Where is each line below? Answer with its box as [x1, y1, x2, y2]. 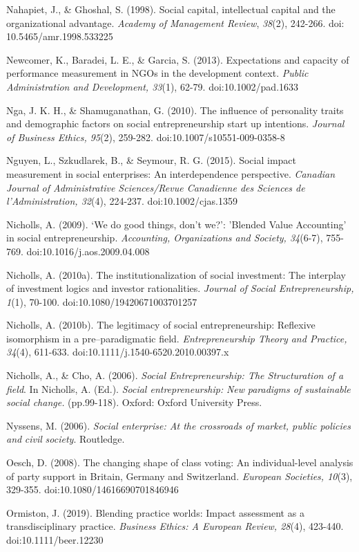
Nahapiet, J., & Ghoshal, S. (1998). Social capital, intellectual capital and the [6, 2, 336, 16]
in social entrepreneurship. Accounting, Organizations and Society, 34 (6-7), [6, 230, 323, 245]
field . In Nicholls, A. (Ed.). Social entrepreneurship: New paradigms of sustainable [6, 381, 351, 396]
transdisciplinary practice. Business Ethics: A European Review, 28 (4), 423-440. [6, 519, 344, 533]
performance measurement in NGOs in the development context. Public [6, 66, 309, 80]
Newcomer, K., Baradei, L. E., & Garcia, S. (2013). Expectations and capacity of [6, 52, 349, 66]
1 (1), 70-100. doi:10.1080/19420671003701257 [6, 294, 197, 309]
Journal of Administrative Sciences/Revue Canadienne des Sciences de [6, 180, 305, 194]
